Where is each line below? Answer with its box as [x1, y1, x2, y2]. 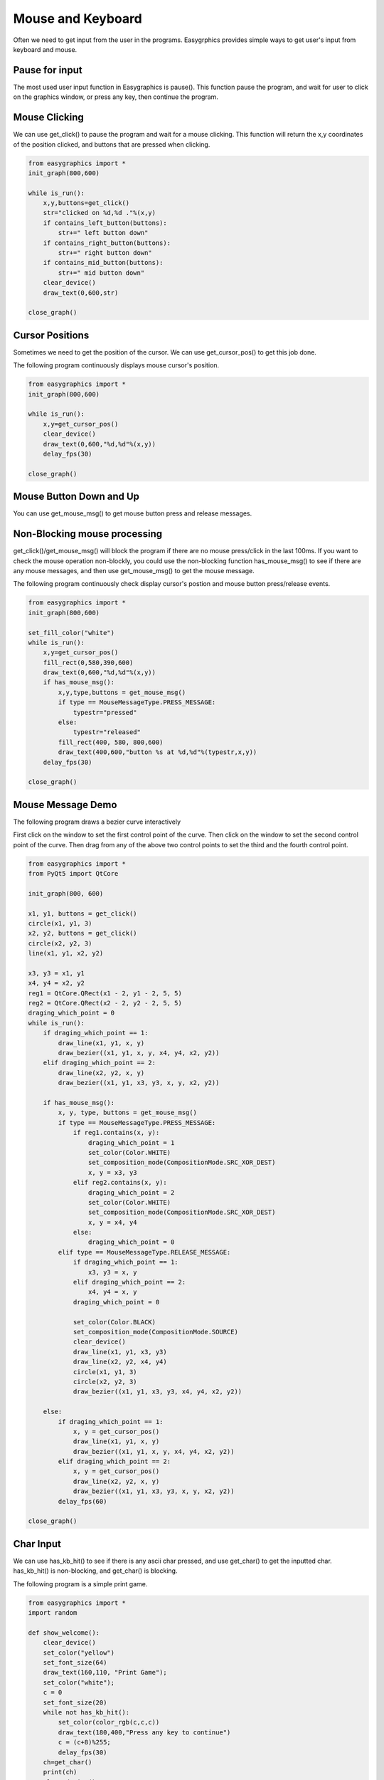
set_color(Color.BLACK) [73, 1318, 156, 1326]
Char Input [13, 1538, 62, 1550]
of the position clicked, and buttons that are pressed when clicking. [13, 140, 210, 149]
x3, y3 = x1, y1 [28, 969, 85, 977]
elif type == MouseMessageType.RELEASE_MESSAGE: [58, 1248, 231, 1256]
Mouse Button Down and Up [13, 491, 140, 503]
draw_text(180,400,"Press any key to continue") [58, 1728, 231, 1737]
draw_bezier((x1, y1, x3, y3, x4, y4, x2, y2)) [73, 1388, 242, 1396]
